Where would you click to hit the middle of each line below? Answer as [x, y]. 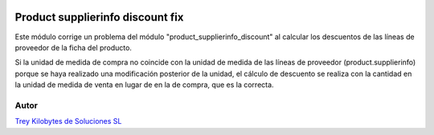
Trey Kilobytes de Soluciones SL [68, 121]
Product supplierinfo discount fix [99, 17]
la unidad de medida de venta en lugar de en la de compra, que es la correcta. [144, 85]
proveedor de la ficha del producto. [74, 47]
